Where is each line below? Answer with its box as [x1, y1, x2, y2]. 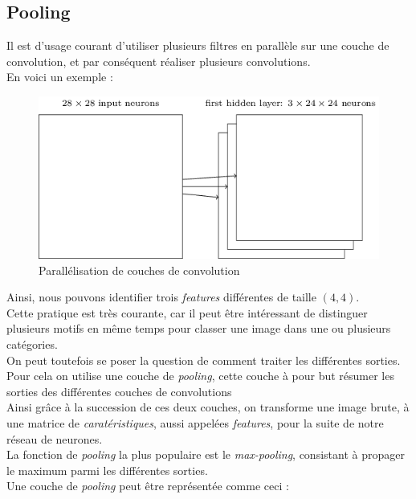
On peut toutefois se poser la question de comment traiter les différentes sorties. [6, 351, 401, 368]
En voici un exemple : [6, 68, 113, 85]
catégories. [6, 336, 58, 353]
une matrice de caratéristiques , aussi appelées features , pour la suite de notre [6, 415, 384, 432]
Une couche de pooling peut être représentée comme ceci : [6, 477, 289, 494]
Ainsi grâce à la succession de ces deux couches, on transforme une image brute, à [6, 399, 410, 415]
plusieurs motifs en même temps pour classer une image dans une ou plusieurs [6, 320, 391, 337]
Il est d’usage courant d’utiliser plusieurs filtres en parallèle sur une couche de [6, 37, 389, 54]
